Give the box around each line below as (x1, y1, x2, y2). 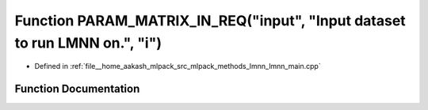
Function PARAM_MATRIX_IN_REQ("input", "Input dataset (14, 12, 406, 29)
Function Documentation (14, 82, 140, 96)
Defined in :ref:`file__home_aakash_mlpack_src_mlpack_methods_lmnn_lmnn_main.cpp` (34, 62, 321, 71)
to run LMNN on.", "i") (14, 34, 162, 51)
